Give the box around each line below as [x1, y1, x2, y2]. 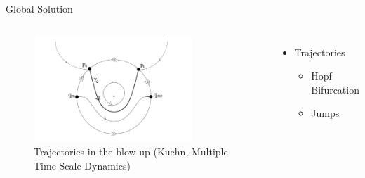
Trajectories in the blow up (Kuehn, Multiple [34, 144, 228, 159]
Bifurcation [311, 82, 359, 96]
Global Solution [6, 1, 73, 15]
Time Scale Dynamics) [34, 158, 131, 172]
